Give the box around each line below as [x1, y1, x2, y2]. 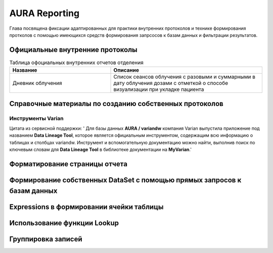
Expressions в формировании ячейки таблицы [9, 203, 164, 211]
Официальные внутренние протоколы [9, 45, 138, 54]
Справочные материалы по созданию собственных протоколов [9, 99, 223, 108]
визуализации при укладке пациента [113, 86, 204, 93]
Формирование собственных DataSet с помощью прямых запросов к [9, 176, 242, 184]
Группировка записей [9, 235, 82, 243]
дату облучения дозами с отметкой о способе [113, 80, 229, 87]
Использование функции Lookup [9, 219, 119, 227]
